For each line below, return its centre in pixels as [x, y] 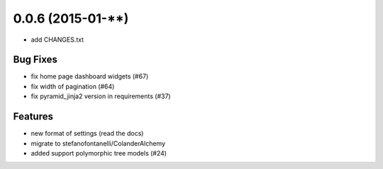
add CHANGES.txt [57, 40]
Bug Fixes [35, 60]
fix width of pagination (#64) [73, 86]
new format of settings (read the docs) [87, 134]
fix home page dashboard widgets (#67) [90, 76]
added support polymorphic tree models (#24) [99, 153]
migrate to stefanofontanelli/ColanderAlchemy [98, 143]
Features [33, 117]
